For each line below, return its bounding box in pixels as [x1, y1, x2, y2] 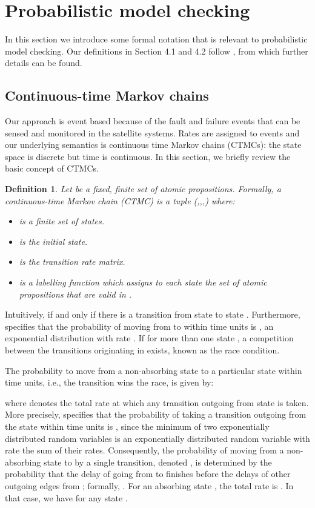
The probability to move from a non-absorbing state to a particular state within [5, 364, 302, 376]
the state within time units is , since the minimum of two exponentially [5, 419, 270, 432]
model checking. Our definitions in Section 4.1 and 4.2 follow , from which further [5, 44, 308, 57]
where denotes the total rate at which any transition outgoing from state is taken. [5, 396, 309, 409]
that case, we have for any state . [5, 491, 128, 504]
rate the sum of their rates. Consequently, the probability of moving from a [5, 444, 284, 456]
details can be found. [5, 56, 82, 69]
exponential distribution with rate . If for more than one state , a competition [5, 332, 294, 344]
